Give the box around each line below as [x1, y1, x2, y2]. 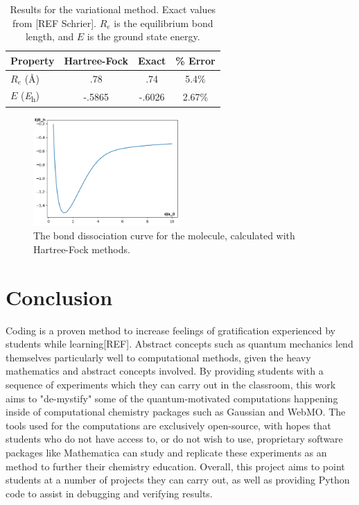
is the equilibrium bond [114, 15, 213, 30]
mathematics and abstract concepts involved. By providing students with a [6, 363, 324, 378]
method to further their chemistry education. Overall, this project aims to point [6, 459, 345, 473]
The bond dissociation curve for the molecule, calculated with [33, 228, 295, 243]
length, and [25, 29, 74, 44]
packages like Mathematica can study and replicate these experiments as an [6, 445, 327, 459]
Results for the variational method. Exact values [10, 2, 216, 16]
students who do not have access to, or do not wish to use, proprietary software [6, 431, 343, 446]
